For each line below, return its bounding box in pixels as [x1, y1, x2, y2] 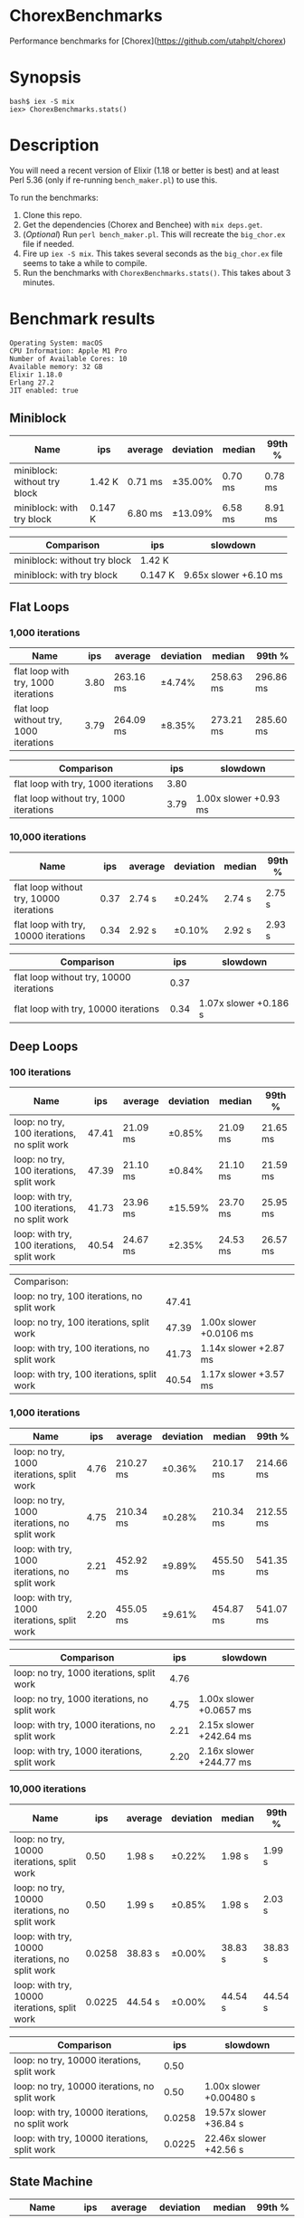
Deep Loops [9, 1038, 79, 1054]
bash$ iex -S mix [9, 97, 75, 106]
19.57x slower [204, 2106, 267, 2118]
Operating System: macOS [9, 338, 103, 347]
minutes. [22, 277, 56, 288]
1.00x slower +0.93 [195, 793, 280, 805]
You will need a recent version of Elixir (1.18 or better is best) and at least [9, 165, 280, 176]
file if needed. [22, 238, 75, 249]
